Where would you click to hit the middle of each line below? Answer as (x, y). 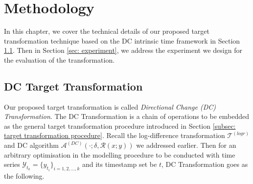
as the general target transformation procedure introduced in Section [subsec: (120, 126)
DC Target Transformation (73, 86)
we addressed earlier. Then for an (186, 145)
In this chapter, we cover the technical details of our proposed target (107, 31)
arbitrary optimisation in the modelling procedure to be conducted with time (120, 154)
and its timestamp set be (119, 164)
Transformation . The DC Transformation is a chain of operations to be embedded (126, 116)
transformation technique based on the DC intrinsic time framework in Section (122, 40)
